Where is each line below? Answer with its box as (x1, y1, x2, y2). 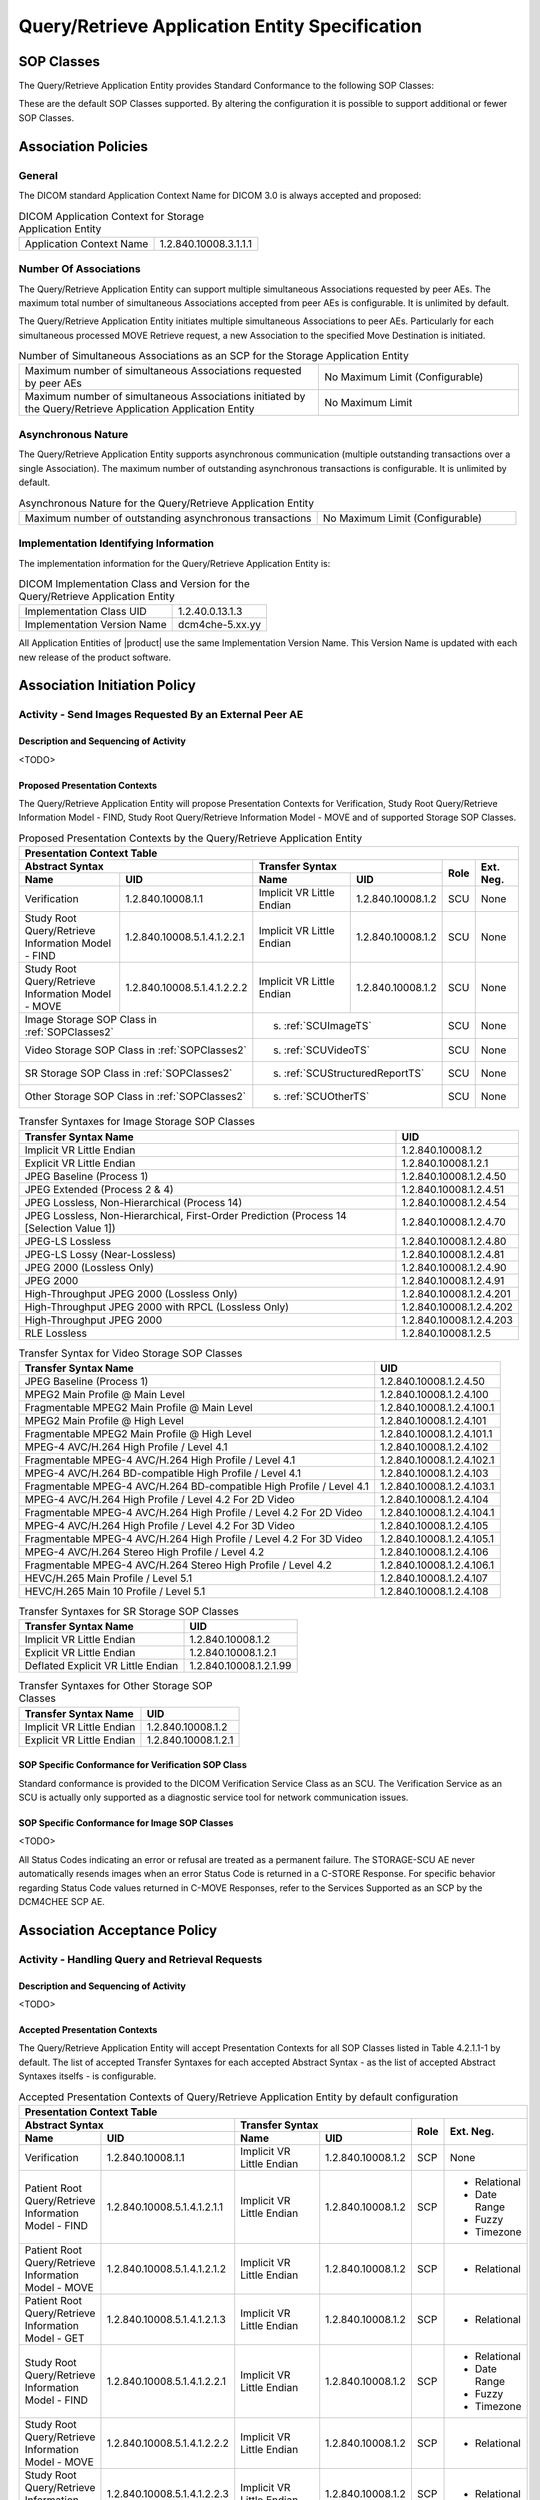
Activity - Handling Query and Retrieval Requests (18, 1952, 263, 1966)
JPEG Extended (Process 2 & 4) (24, 1182, 174, 1196)
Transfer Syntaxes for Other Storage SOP (18, 1679, 213, 1693)
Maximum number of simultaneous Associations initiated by (24, 390, 306, 404)
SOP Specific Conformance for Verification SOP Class (18, 1759, 247, 1771)
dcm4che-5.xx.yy (178, 618, 262, 632)
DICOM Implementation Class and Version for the (18, 577, 250, 591)
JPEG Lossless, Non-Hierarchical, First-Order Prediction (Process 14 (24, 1208, 347, 1222)
